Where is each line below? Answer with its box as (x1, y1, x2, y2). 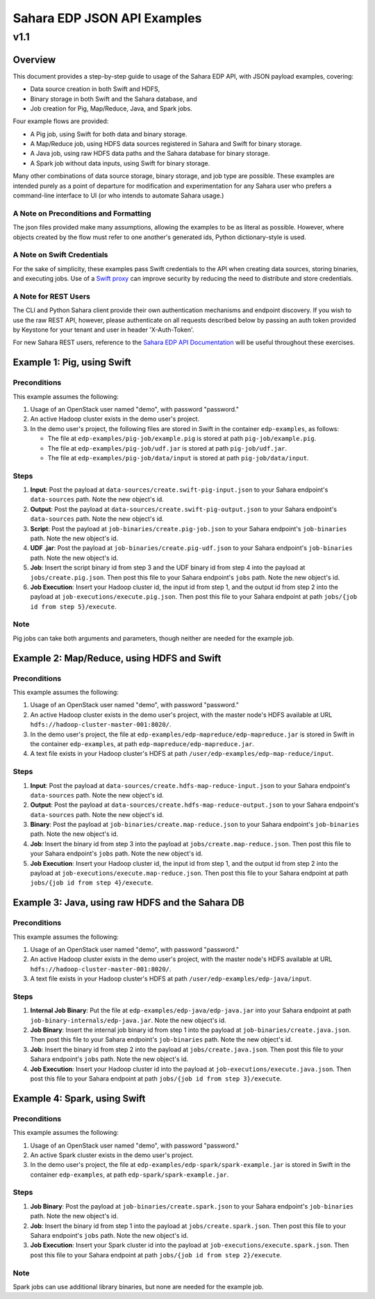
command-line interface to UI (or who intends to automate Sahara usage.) (12, 191, 224, 200)
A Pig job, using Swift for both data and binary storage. (30, 129, 187, 138)
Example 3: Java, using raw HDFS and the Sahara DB (12, 897, 244, 909)
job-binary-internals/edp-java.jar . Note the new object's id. (30, 1016, 226, 1024)
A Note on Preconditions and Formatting (12, 209, 152, 218)
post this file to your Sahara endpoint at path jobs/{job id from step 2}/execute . (30, 1250, 282, 1259)
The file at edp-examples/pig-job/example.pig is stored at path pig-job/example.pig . (47, 435, 317, 443)
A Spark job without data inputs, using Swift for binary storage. (30, 159, 210, 167)
